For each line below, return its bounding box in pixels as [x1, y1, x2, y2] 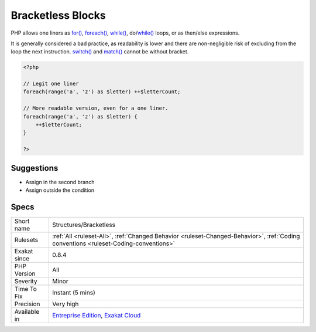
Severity [14, 277, 37, 286]
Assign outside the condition [25, 187, 95, 194]
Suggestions [11, 163, 59, 173]
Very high [52, 300, 79, 308]
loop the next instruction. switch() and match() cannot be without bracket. [11, 48, 189, 55]
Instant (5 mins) [52, 289, 96, 297]
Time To [14, 285, 37, 293]
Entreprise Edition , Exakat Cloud [52, 311, 141, 320]
